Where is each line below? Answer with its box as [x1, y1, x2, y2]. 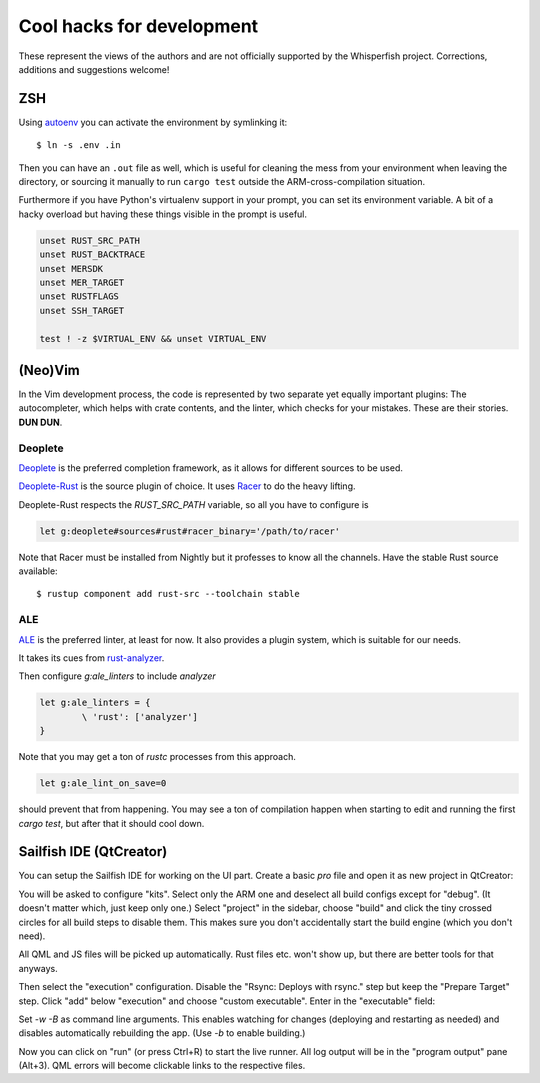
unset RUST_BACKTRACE [39, 249, 146, 260]
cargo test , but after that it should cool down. [18, 817, 205, 829]
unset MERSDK [39, 263, 104, 274]
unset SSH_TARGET [39, 305, 125, 316]
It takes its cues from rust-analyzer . [18, 652, 165, 664]
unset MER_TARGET [39, 276, 125, 288]
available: [18, 565, 59, 577]
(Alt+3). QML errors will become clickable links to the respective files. [18, 1060, 306, 1072]
